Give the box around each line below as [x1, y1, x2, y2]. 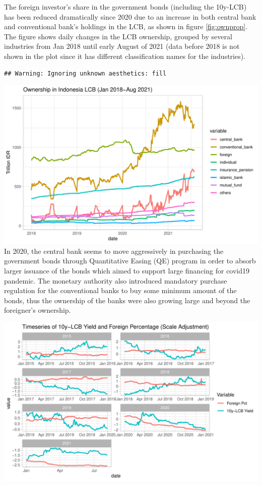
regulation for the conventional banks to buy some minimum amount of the [4, 285, 237, 296]
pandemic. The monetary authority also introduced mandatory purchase [4, 275, 227, 286]
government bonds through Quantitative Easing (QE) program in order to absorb [4, 255, 256, 266]
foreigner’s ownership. [4, 305, 71, 315]
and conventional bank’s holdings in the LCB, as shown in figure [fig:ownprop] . [4, 21, 248, 32]
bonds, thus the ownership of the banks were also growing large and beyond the [4, 295, 250, 305]
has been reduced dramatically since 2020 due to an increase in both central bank [4, 11, 256, 22]
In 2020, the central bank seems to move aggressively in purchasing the [4, 245, 224, 256]
